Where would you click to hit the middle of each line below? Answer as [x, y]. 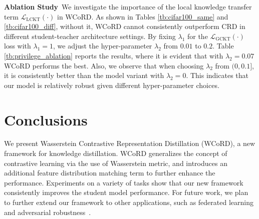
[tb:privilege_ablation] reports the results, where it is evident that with [114, 55]
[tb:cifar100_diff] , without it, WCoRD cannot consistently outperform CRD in [125, 26]
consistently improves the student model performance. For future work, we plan [126, 192]
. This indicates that [217, 75]
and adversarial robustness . [48, 212]
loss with [18, 46]
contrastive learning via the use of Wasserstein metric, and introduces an [116, 163]
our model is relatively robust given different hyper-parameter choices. [112, 85]
